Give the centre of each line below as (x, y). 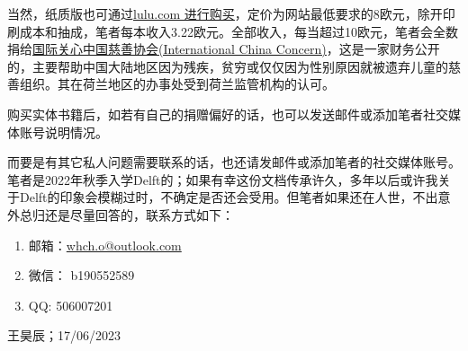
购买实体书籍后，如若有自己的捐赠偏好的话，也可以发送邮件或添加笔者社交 (228, 114)
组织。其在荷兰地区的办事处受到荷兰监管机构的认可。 (177, 84)
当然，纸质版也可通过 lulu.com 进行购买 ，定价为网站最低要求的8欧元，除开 (225, 13)
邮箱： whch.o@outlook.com (105, 245)
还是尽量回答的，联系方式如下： (139, 214)
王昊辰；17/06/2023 (64, 335)
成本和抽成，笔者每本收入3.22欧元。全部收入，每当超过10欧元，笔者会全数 (238, 31)
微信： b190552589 (81, 275)
